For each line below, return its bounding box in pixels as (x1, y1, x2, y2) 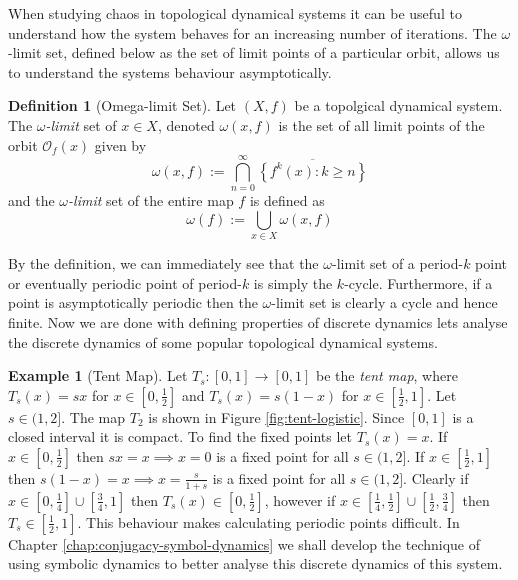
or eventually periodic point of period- (8, 272, 242, 293)
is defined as (249, 190, 325, 211)
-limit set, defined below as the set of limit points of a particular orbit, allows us (8, 42, 500, 63)
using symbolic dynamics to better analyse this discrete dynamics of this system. (8, 553, 503, 574)
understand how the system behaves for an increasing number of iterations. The (8, 22, 497, 43)
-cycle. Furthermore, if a (344, 272, 493, 293)
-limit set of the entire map (68, 190, 234, 211)
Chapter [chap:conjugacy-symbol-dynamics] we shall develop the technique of (8, 533, 481, 554)
